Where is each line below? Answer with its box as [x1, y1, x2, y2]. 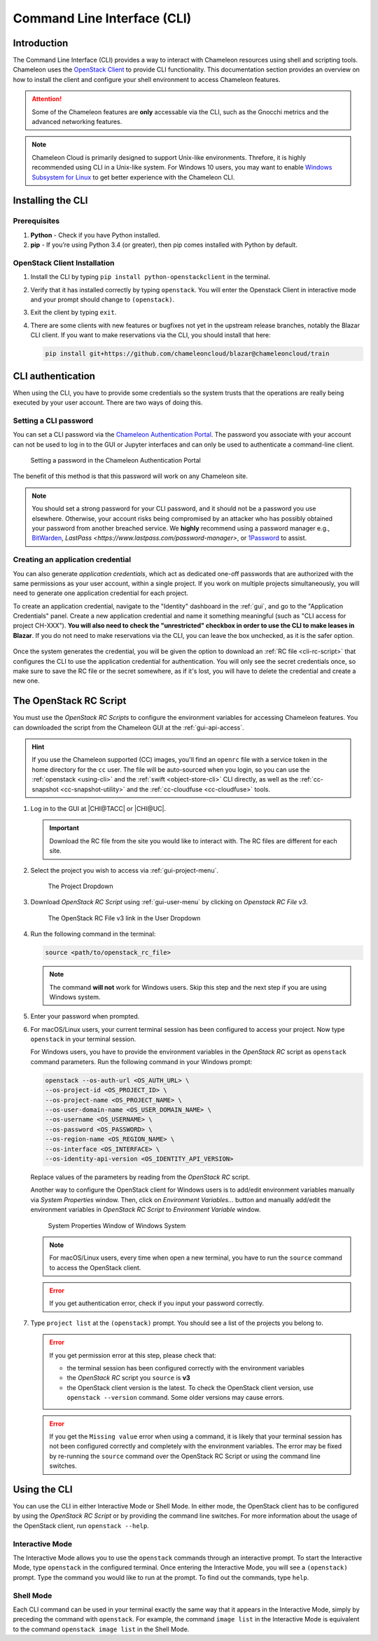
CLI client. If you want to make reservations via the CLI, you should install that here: [30, 331, 271, 339]
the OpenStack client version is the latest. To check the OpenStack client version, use [66, 1383, 314, 1391]
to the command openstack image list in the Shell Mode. [13, 1625, 190, 1633]
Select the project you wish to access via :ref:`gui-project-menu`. [30, 866, 218, 874]
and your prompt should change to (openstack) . [30, 295, 175, 304]
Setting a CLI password [13, 416, 94, 425]
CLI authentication [13, 370, 96, 382]
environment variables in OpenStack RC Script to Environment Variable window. [30, 1206, 261, 1214]
